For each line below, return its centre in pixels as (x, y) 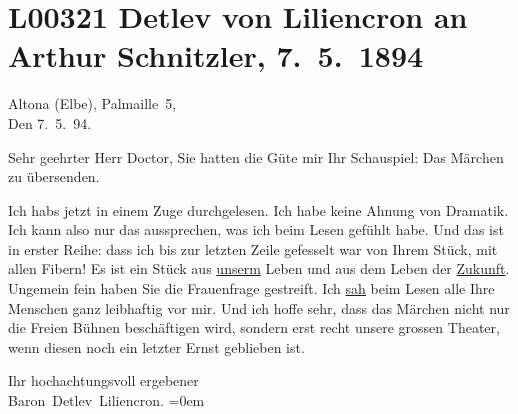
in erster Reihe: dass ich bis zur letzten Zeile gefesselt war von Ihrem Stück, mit (253, 248)
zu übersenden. (54, 176)
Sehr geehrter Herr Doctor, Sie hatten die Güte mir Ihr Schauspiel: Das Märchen (256, 156)
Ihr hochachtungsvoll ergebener (103, 380)
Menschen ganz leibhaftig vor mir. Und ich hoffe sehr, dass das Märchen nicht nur (259, 307)
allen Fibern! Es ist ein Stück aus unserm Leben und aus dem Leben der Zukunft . (259, 268)
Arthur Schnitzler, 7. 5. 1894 (216, 55)
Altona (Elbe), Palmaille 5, (92, 103)
